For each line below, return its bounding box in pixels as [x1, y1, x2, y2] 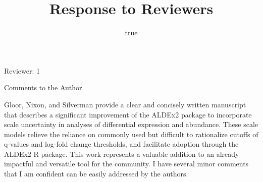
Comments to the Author [4, 82, 82, 93]
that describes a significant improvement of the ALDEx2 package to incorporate [4, 109, 252, 119]
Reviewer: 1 [4, 65, 40, 76]
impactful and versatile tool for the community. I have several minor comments [4, 158, 249, 169]
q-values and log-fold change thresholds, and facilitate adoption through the [4, 139, 239, 149]
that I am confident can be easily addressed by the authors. [4, 168, 188, 179]
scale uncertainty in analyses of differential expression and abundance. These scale [4, 119, 258, 130]
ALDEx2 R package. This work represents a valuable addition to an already [4, 148, 239, 159]
